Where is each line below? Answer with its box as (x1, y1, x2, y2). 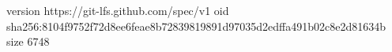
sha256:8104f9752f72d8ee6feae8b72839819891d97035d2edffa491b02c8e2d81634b (6, 17, 386, 34)
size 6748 (6, 33, 50, 50)
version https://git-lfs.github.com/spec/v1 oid (6, 2, 229, 18)
